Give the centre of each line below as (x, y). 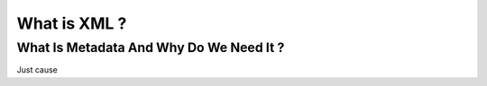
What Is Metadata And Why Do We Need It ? (151, 47)
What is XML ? (72, 23)
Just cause (37, 70)
